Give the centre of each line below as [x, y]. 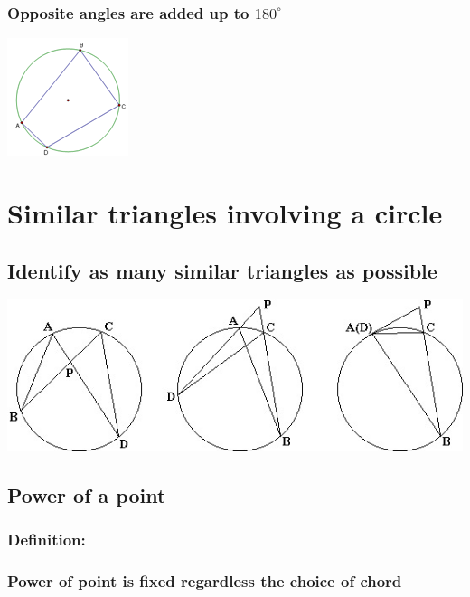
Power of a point [87, 495]
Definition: [47, 540]
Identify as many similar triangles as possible [222, 270]
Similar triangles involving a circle [225, 213]
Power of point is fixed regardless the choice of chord [205, 581]
